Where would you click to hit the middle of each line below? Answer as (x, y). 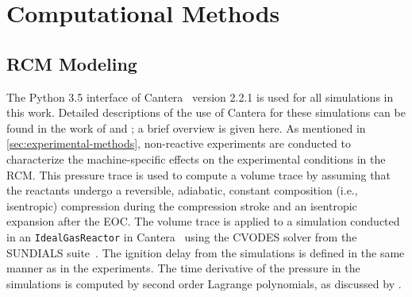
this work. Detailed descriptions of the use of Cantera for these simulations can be (206, 112)
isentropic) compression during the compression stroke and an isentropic (182, 205)
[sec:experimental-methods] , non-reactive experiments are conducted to (179, 143)
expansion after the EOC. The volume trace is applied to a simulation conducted (203, 221)
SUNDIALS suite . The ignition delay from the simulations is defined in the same (206, 252)
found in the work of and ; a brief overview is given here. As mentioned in (186, 127)
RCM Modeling (72, 63)
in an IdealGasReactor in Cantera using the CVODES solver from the (182, 236)
